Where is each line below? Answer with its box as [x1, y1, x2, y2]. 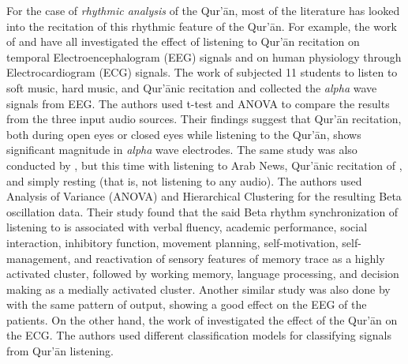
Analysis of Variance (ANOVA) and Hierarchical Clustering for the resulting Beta [6, 188, 402, 205]
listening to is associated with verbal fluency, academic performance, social [6, 219, 368, 235]
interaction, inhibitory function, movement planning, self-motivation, [6, 234, 339, 250]
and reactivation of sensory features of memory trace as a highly [73, 250, 385, 266]
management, [6, 250, 71, 266]
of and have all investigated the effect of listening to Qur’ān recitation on [6, 33, 360, 50]
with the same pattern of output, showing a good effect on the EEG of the [6, 296, 367, 313]
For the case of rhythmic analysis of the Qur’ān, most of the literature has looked [6, 2, 400, 18]
